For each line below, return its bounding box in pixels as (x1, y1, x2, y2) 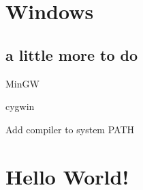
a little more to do (5, 44, 138, 65)
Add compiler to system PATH (5, 122, 134, 136)
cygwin (5, 99, 35, 113)
